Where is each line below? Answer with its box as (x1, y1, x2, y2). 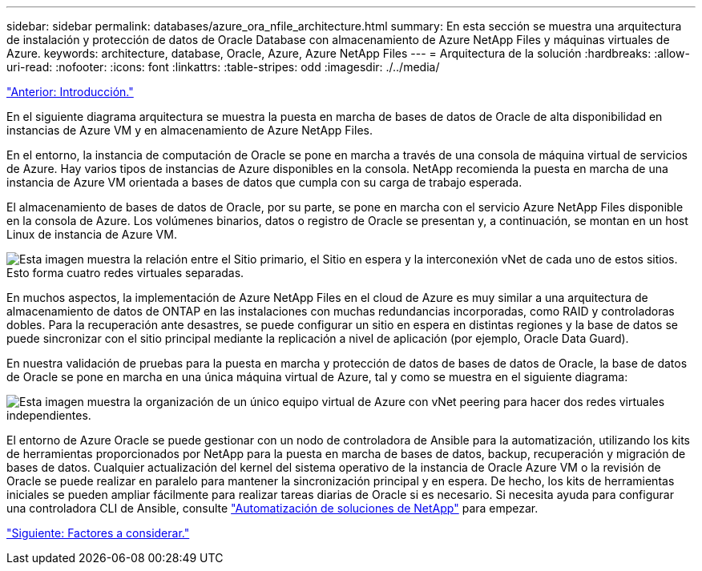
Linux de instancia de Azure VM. (6, 227, 177, 241)
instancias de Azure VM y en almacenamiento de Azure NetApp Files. (6, 123, 373, 137)
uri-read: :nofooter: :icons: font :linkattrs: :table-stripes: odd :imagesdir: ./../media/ (6, 60, 440, 74)
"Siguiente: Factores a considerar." (6, 526, 190, 540)
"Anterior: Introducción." (6, 85, 134, 99)
